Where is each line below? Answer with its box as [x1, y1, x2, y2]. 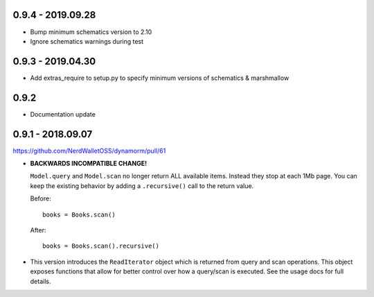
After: [30, 226, 46, 234]
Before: [30, 194, 51, 203]
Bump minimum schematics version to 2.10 [30, 28, 152, 36]
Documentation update [30, 110, 96, 118]
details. [30, 277, 51, 285]
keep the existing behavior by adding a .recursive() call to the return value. [30, 181, 254, 190]
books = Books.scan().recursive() [42, 242, 159, 250]
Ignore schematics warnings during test [30, 37, 144, 45]
